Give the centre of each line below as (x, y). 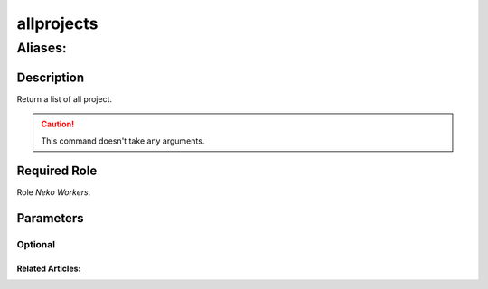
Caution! (58, 124)
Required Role (57, 171)
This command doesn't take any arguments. (123, 141)
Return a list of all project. (65, 98)
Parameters (50, 218)
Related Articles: (49, 268)
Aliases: (42, 48)
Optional (36, 245)
